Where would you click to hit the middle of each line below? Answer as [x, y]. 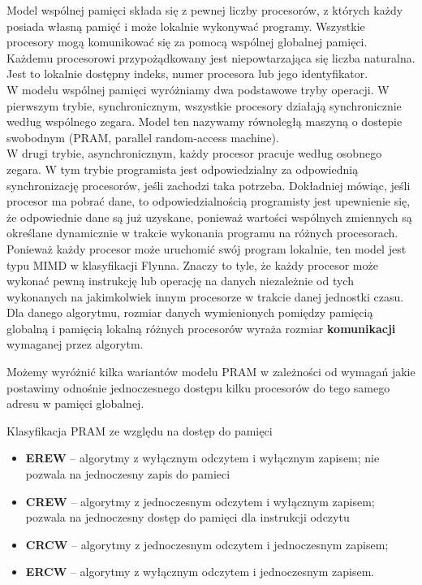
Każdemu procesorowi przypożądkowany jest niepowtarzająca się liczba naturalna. [211, 57]
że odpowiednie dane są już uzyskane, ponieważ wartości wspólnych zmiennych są [209, 217]
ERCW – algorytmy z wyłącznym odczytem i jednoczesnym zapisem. [200, 572]
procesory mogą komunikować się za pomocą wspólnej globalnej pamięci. [187, 42]
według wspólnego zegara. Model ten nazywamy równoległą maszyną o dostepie [205, 121]
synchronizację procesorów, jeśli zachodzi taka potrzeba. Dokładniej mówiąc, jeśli [209, 185]
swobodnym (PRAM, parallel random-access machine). [143, 137]
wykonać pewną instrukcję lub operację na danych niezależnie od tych [180, 281]
